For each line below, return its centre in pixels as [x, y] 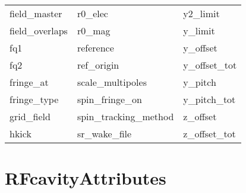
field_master [36, 13]
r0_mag [94, 30]
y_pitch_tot [209, 99]
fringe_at [29, 82]
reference [95, 48]
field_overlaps [39, 30]
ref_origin [98, 65]
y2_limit [201, 13]
